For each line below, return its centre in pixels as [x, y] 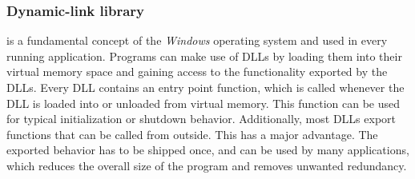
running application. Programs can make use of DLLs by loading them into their [204, 56]
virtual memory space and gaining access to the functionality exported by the [197, 72]
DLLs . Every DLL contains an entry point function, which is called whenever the [205, 87]
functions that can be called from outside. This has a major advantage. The [192, 134]
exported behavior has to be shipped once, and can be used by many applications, [208, 150]
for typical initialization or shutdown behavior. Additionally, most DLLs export [201, 119]
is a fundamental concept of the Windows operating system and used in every [197, 40]
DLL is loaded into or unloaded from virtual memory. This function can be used [203, 103]
